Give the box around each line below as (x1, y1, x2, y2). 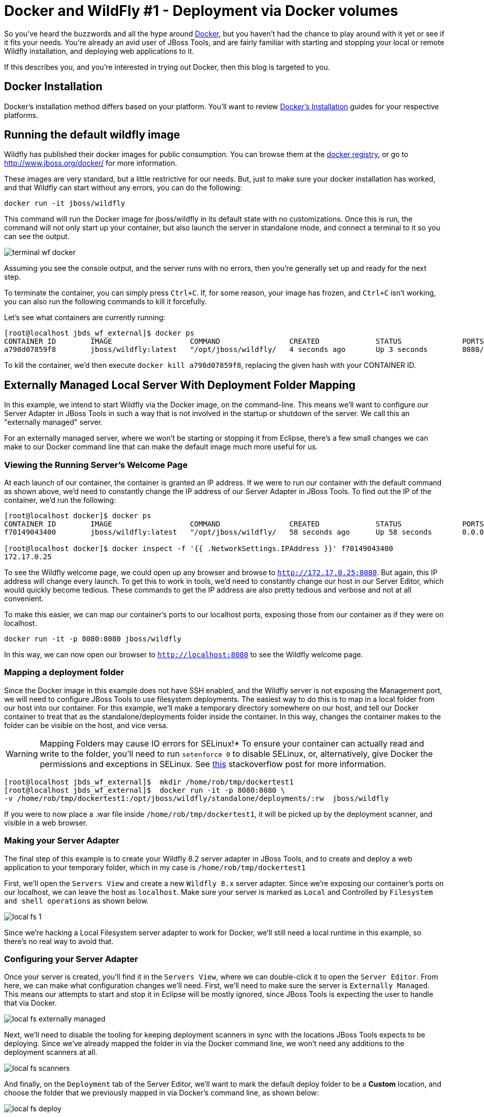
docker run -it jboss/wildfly (4, 199, 126, 208)
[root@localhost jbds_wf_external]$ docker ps (4, 329, 194, 338)
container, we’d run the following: (4, 496, 116, 505)
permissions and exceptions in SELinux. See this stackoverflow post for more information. (39, 758, 386, 769)
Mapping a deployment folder (4, 667, 125, 678)
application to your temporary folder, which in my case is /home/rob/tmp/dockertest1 (4, 863, 306, 872)
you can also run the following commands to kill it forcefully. (4, 297, 207, 306)
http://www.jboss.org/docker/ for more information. (4, 159, 177, 168)
